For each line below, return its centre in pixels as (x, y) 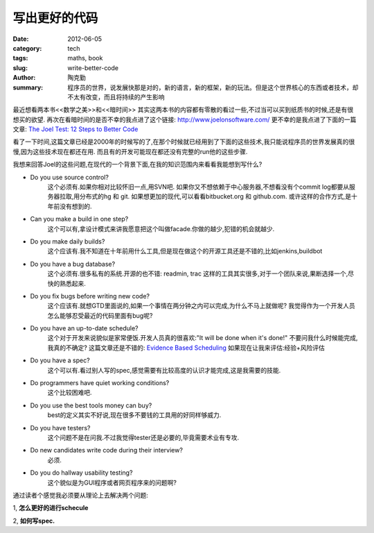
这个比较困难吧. (70, 393)
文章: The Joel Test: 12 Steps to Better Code (75, 129)
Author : (24, 78)
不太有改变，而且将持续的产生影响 (116, 96)
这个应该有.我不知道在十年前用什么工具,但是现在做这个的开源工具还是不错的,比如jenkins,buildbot (185, 251)
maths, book (85, 58)
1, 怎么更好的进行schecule (51, 508)
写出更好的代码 (55, 18)
